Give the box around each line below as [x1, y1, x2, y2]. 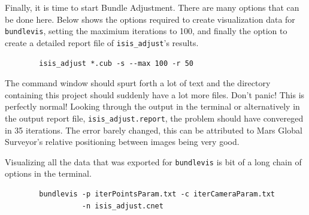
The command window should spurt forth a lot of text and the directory [5, 77, 271, 89]
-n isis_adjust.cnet [81, 201, 163, 210]
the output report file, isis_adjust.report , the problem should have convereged [5, 111, 304, 124]
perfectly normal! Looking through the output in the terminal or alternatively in [5, 100, 300, 113]
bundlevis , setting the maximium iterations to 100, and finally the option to [5, 25, 287, 37]
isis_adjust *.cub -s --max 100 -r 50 [39, 59, 193, 68]
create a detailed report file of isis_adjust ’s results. [5, 36, 199, 49]
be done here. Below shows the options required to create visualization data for [5, 13, 295, 25]
